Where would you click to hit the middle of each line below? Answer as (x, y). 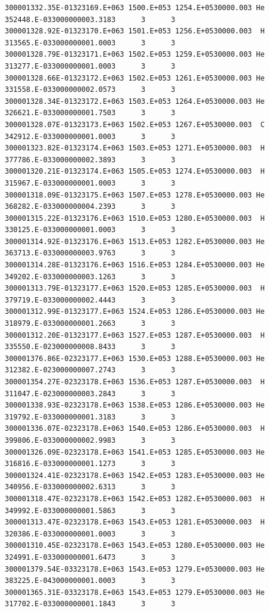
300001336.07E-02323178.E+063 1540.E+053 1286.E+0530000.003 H (135, 429)
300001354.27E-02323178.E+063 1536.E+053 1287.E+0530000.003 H (135, 382)
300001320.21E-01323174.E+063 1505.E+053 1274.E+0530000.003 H (135, 172)
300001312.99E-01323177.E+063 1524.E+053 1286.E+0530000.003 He (135, 312)
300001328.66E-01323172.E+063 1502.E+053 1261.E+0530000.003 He (135, 78)
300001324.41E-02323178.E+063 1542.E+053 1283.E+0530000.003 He (135, 475)
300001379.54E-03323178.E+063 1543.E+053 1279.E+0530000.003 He (135, 569)
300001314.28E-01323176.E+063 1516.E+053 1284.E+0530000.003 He (135, 265)
